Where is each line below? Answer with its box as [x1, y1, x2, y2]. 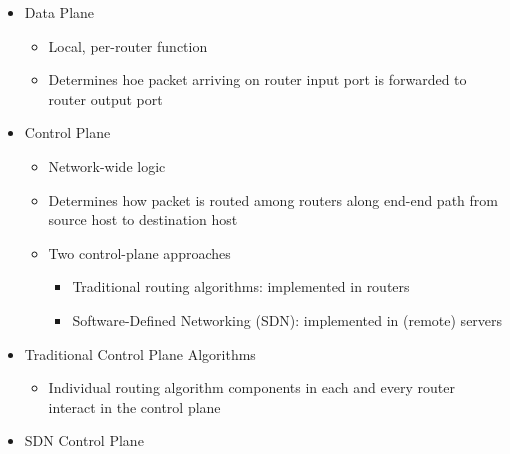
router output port [48, 88, 163, 109]
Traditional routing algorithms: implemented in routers [72, 276, 410, 297]
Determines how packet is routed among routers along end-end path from [48, 189, 498, 210]
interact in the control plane [48, 396, 221, 417]
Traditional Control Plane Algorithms [24, 343, 256, 364]
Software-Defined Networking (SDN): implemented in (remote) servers [72, 309, 503, 330]
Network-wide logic [48, 155, 166, 176]
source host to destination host [48, 209, 238, 230]
